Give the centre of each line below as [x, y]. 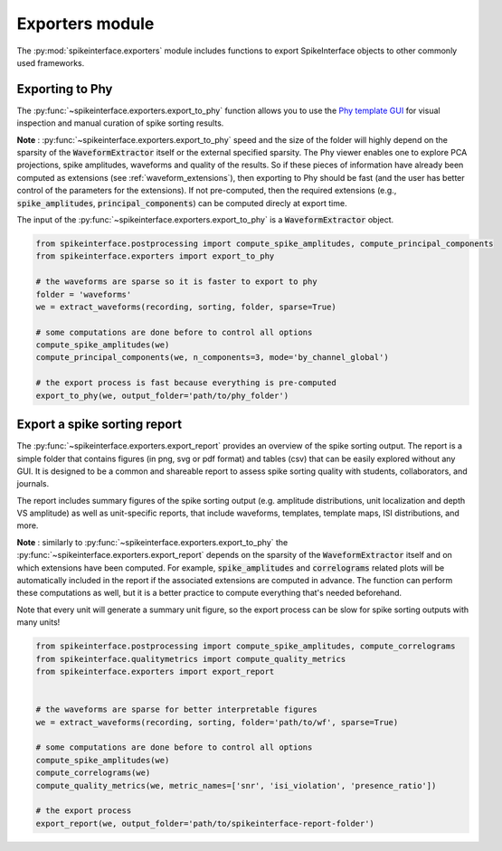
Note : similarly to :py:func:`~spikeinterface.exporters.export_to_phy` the [152, 542]
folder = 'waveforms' [84, 294]
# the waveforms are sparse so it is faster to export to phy [176, 282]
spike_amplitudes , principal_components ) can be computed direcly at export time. [182, 203]
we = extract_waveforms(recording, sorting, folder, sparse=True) [186, 307]
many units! [38, 622]
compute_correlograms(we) [93, 773]
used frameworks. [51, 62]
